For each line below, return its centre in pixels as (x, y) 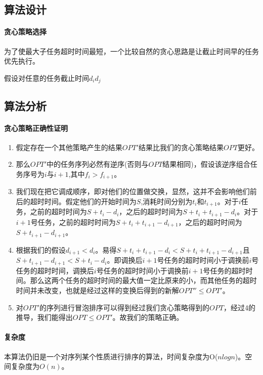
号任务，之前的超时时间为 (73, 222)
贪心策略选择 (25, 32)
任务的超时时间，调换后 (55, 270)
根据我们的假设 (41, 249)
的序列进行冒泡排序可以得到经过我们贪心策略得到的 (125, 307)
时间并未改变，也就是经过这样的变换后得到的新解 (97, 290)
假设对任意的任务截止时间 (47, 78)
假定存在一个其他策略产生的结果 (69, 147)
